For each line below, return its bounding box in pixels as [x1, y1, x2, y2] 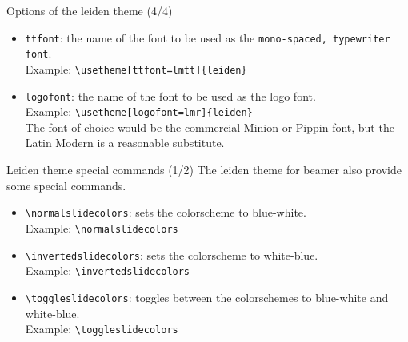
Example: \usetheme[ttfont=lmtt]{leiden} [25, 60, 247, 77]
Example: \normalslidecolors [25, 219, 178, 236]
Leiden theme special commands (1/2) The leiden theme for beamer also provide [6, 161, 402, 178]
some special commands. [6, 177, 126, 193]
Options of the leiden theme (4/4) [6, 2, 173, 18]
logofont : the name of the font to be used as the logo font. [25, 87, 316, 104]
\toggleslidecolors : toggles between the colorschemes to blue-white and [25, 288, 389, 305]
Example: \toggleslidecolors [25, 320, 178, 337]
